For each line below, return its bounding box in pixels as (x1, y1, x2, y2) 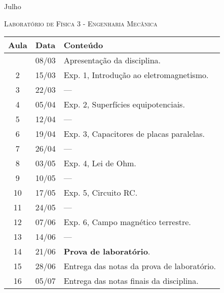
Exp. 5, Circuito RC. (63, 187, 138, 199)
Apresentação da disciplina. (63, 54, 161, 66)
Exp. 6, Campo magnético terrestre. (63, 216, 191, 228)
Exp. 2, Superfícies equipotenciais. (63, 98, 185, 111)
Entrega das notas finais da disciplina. (63, 275, 199, 287)
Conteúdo (63, 39, 103, 51)
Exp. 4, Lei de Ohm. (63, 157, 136, 169)
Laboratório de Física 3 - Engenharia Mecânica (4, 18, 158, 28)
